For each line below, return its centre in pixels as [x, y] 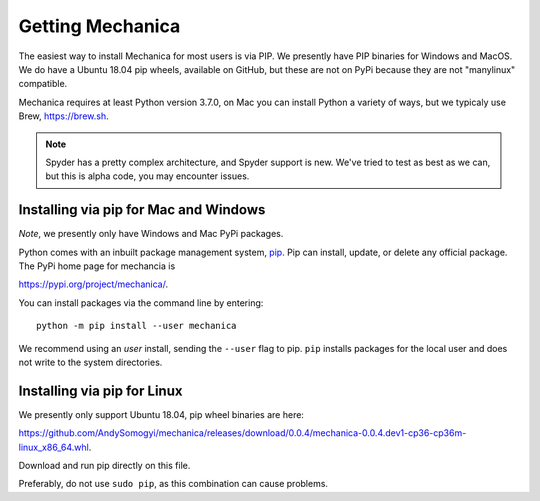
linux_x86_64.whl [53, 447]
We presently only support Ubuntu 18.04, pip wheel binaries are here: [161, 414]
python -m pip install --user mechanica [136, 326]
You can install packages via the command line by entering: [141, 302]
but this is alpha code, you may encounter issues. [147, 176]
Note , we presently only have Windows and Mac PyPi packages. [151, 234]
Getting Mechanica [99, 26]
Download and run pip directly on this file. [104, 465]
